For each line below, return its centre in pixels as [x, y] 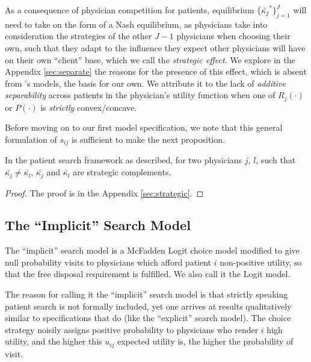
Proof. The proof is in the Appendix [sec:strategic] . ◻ [104, 192]
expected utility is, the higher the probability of [205, 341]
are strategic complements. [122, 172]
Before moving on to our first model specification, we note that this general [144, 127]
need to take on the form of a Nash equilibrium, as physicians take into [136, 24]
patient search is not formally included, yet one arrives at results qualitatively [148, 306]
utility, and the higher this [54, 341]
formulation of [31, 139]
